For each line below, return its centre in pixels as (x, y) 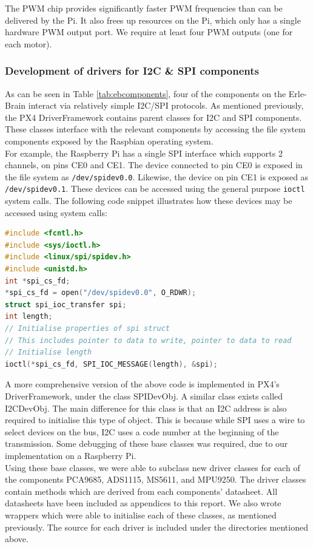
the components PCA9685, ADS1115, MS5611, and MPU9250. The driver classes (156, 479)
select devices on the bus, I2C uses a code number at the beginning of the (142, 431)
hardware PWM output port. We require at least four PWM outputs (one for (149, 32)
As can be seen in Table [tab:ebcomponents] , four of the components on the (146, 93)
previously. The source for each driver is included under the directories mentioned (156, 527)
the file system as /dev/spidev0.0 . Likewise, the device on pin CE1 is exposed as (157, 176)
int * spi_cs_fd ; (38, 281)
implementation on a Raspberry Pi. (71, 455)
